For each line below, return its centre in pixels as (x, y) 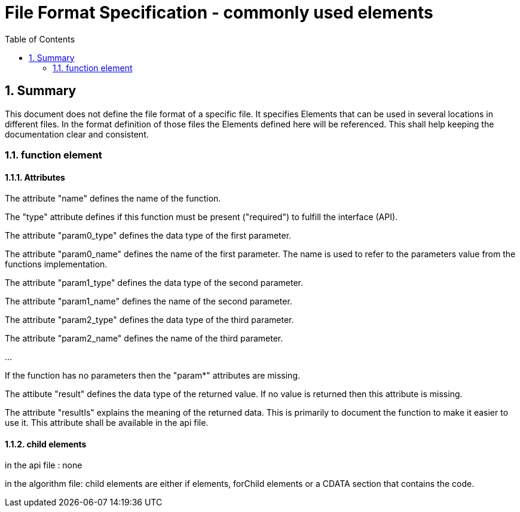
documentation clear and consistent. (77, 134)
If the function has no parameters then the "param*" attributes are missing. (153, 376)
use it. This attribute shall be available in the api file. (107, 423)
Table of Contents (40, 39)
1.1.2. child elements (46, 444)
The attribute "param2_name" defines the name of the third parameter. (144, 339)
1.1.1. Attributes (35, 177)
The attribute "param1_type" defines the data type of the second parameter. (154, 283)
